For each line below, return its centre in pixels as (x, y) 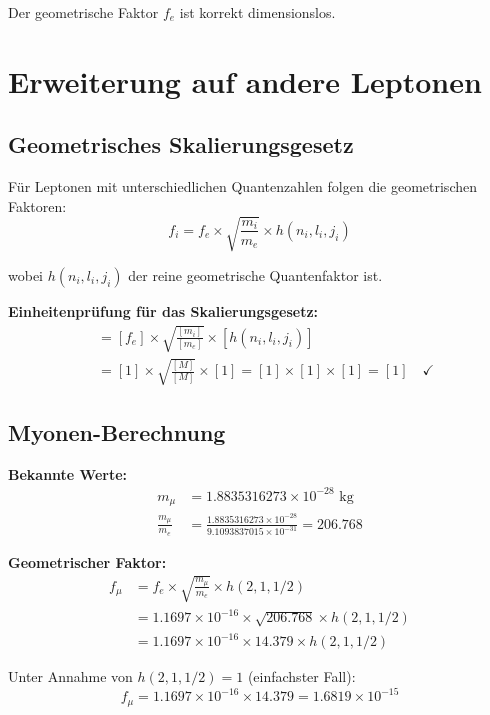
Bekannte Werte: (68, 473)
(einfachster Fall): (301, 676)
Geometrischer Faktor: (87, 561)
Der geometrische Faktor (83, 12)
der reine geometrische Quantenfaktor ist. (255, 274)
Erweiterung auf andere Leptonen (245, 80)
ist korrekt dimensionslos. (257, 12)
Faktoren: (37, 205)
